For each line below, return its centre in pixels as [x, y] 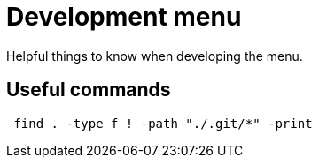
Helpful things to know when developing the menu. [155, 56]
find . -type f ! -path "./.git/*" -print [163, 123]
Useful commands [89, 90]
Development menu [124, 17]
